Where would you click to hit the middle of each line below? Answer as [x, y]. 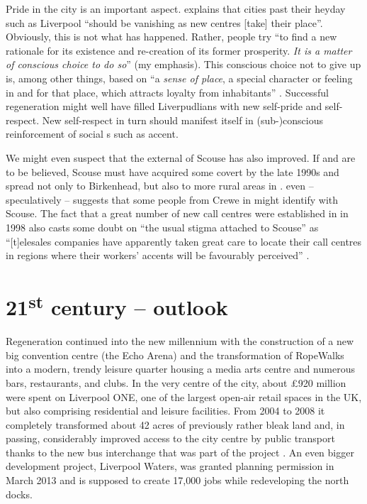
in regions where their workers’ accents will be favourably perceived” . [158, 255]
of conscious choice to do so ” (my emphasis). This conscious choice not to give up [183, 64]
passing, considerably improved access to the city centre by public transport [170, 438]
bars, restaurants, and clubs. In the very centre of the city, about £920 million [176, 382]
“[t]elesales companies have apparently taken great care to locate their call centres [184, 241]
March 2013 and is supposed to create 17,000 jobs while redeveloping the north [177, 480]
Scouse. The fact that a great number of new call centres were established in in [177, 213]
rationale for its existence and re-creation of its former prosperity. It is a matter [179, 50]
